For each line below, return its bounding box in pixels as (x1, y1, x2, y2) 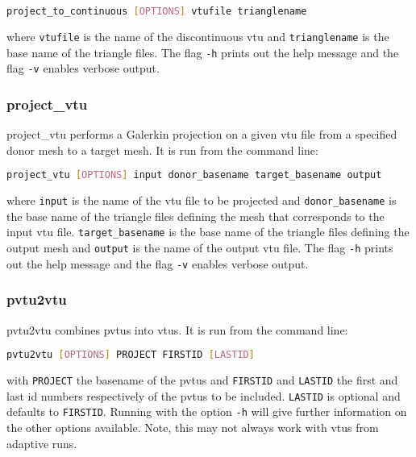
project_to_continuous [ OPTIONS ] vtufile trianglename (6, 6, 307, 17)
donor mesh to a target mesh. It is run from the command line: (6, 141, 318, 158)
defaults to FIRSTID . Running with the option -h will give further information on (6, 403, 407, 420)
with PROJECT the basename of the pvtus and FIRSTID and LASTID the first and (6, 372, 398, 388)
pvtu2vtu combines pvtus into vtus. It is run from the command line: (6, 321, 348, 338)
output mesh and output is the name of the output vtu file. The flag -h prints (6, 239, 393, 256)
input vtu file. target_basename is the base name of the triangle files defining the (6, 223, 410, 240)
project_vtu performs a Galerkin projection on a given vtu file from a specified (6, 126, 397, 143)
